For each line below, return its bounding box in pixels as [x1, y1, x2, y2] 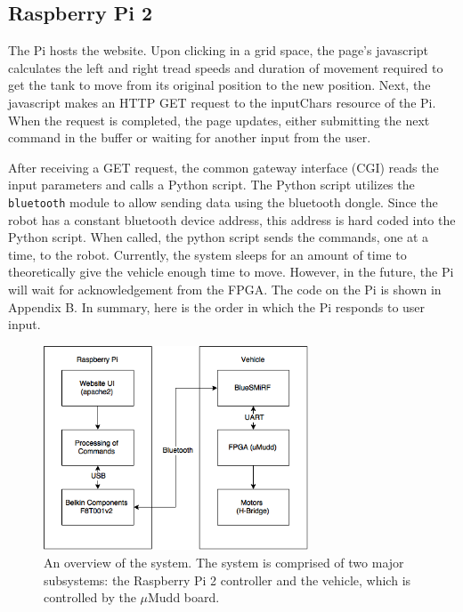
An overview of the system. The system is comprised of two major [44, 553, 404, 571]
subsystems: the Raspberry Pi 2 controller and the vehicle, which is [44, 570, 411, 589]
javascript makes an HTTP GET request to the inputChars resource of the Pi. [8, 93, 436, 111]
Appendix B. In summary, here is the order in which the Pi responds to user [8, 297, 426, 316]
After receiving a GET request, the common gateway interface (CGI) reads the [8, 157, 439, 176]
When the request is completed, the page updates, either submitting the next [8, 110, 430, 129]
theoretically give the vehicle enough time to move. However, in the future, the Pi [8, 262, 454, 281]
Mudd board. [148, 588, 220, 607]
